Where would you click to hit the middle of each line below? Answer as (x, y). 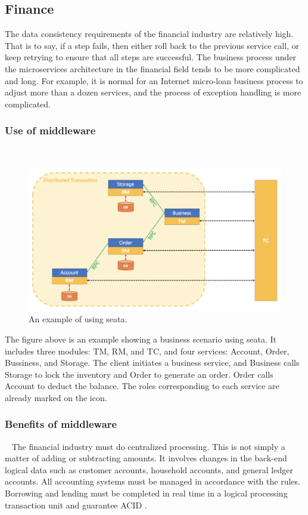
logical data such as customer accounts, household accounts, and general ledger (149, 469)
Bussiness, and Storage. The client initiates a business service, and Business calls (152, 363)
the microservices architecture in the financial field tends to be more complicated (153, 68)
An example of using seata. (78, 319)
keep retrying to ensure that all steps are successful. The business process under (151, 57)
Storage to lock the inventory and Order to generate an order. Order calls (139, 374)
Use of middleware (50, 130)
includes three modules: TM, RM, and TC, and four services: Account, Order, (147, 351)
